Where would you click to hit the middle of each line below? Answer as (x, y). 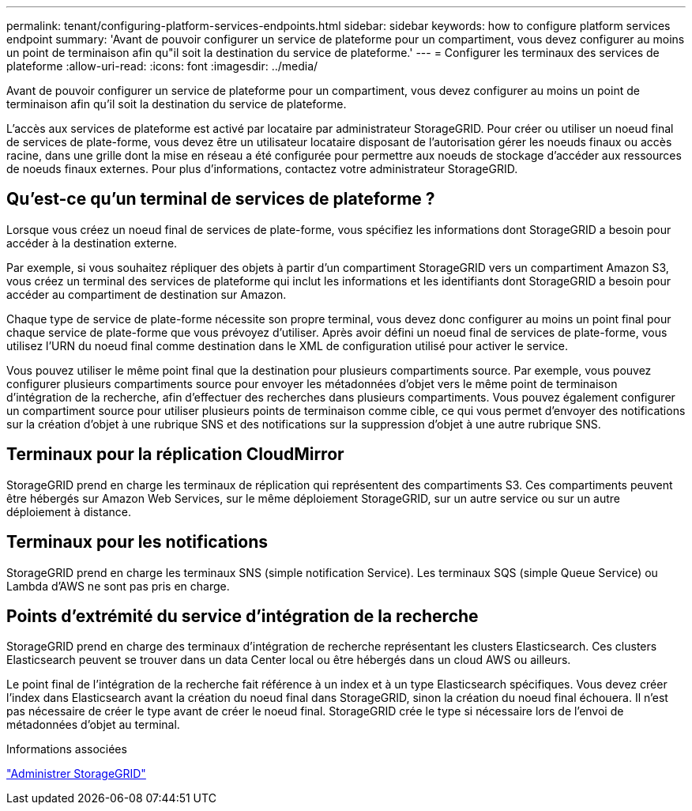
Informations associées (67, 749)
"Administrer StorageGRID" (76, 774)
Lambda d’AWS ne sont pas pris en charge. (118, 586)
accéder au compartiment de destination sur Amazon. (147, 294)
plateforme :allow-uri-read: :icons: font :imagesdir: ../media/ (162, 66)
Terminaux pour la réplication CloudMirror (175, 455)
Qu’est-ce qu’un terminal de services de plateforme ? (221, 199)
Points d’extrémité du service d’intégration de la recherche (243, 616)
